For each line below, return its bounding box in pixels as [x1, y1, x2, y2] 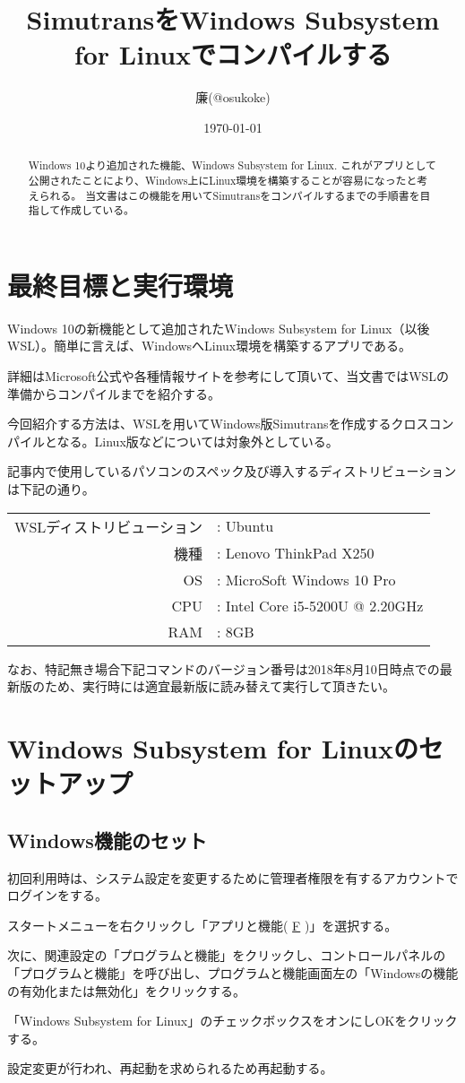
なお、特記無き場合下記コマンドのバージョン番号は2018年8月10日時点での [7, 659, 440, 678]
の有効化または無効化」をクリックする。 [7, 981, 245, 1000]
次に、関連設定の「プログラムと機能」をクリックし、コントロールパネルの [7, 946, 446, 965]
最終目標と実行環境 [7, 266, 234, 303]
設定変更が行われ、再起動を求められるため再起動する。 [7, 1059, 333, 1078]
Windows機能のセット [7, 826, 207, 853]
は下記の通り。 [7, 480, 95, 498]
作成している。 [60, 203, 134, 218]
